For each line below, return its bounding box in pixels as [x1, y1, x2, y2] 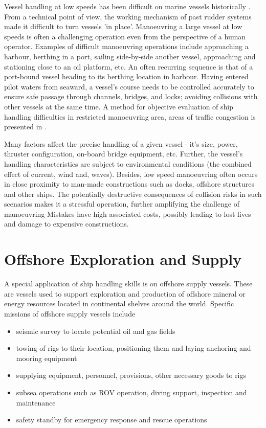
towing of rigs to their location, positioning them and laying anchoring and [16, 343, 251, 353]
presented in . [4, 121, 47, 132]
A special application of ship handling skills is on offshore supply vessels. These [4, 278, 253, 289]
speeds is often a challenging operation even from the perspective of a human [4, 31, 246, 41]
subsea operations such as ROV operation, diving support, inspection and [16, 387, 247, 397]
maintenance [16, 397, 56, 408]
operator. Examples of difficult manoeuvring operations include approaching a [4, 41, 249, 52]
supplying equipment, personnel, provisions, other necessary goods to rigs [16, 370, 247, 380]
